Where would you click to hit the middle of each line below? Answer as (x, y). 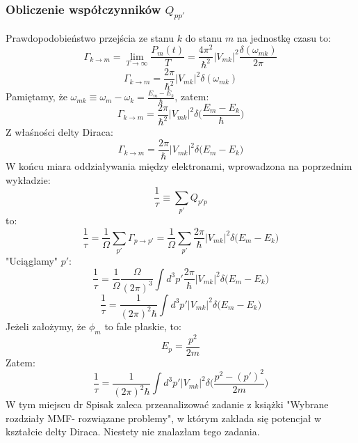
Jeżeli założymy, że (46, 326)
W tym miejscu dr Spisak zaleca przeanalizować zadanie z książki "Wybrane (167, 404)
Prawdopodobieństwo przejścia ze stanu (90, 37)
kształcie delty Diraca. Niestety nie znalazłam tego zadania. (133, 432)
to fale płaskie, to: (143, 326)
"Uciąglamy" (32, 261)
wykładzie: (28, 179)
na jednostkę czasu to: (284, 37)
